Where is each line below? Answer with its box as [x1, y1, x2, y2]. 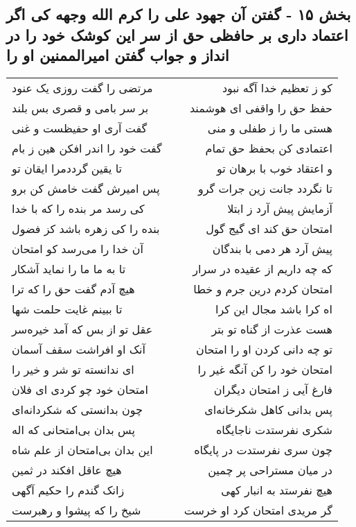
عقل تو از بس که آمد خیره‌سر [12, 320, 153, 337]
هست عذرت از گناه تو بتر [211, 320, 332, 337]
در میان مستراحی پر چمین [208, 461, 332, 478]
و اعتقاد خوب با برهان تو [217, 159, 332, 176]
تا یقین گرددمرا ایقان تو [12, 159, 123, 176]
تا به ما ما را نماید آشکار [12, 260, 126, 277]
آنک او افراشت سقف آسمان [12, 340, 145, 357]
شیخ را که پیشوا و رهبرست [12, 501, 141, 518]
